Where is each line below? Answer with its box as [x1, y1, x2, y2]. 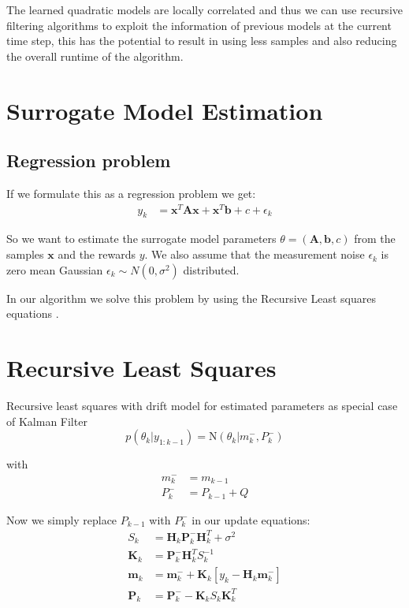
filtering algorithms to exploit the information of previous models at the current [6, 17, 392, 33]
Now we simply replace [6, 511, 117, 528]
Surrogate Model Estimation [6, 94, 323, 126]
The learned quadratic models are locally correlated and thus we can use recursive [6, 2, 403, 17]
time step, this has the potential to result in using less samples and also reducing [6, 32, 397, 49]
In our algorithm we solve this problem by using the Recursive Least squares [6, 289, 376, 306]
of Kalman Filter [6, 412, 87, 429]
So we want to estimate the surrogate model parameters [6, 230, 277, 247]
